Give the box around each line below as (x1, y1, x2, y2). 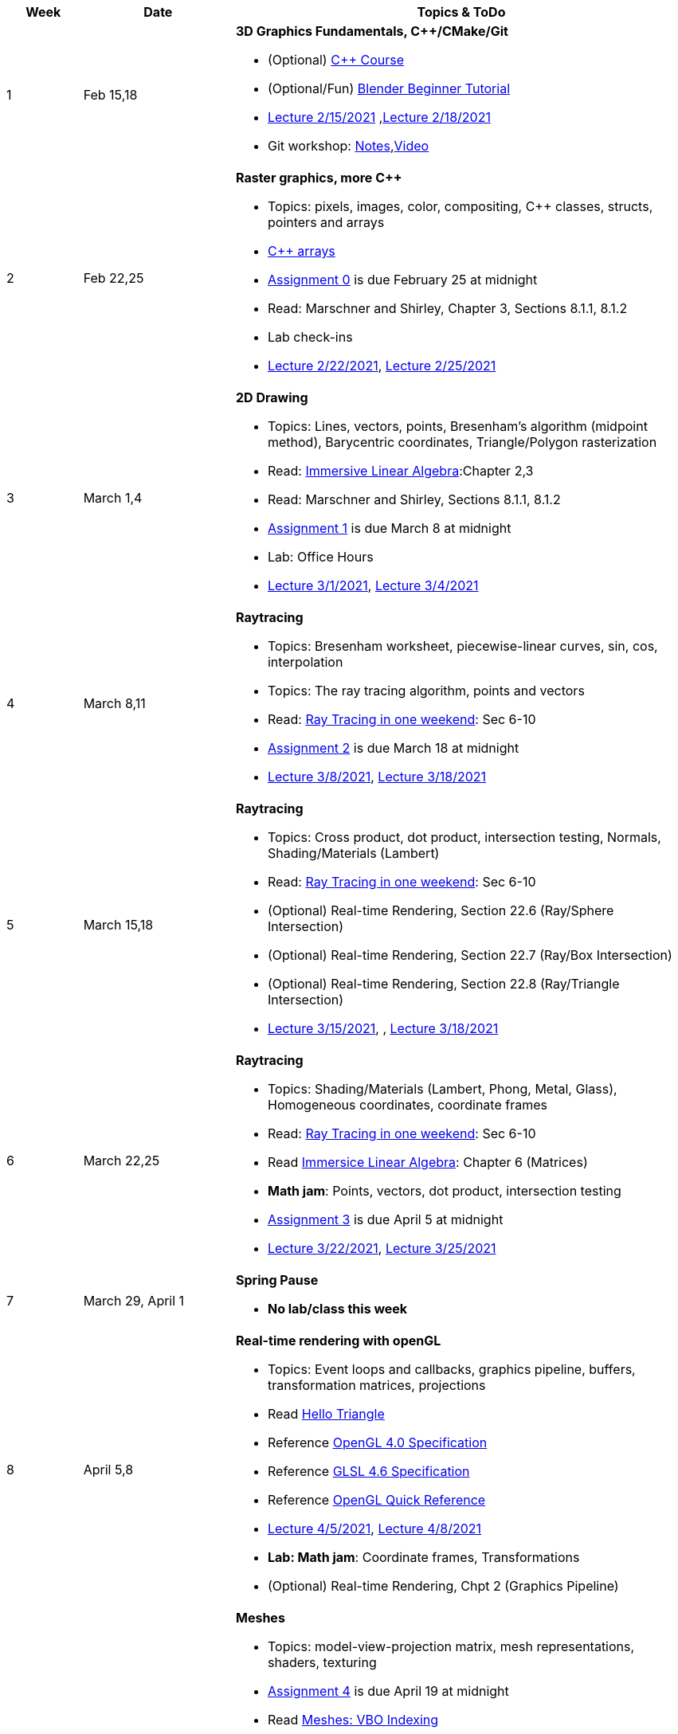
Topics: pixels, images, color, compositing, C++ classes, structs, (267, 198, 653, 214)
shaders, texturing (267, 1654, 377, 1670)
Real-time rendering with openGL (235, 1333, 441, 1348)
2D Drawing (235, 389, 308, 405)
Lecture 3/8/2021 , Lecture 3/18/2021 (267, 769, 487, 785)
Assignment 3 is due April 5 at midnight (267, 1211, 504, 1227)
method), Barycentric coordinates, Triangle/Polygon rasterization (267, 434, 657, 450)
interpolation (267, 654, 343, 670)
